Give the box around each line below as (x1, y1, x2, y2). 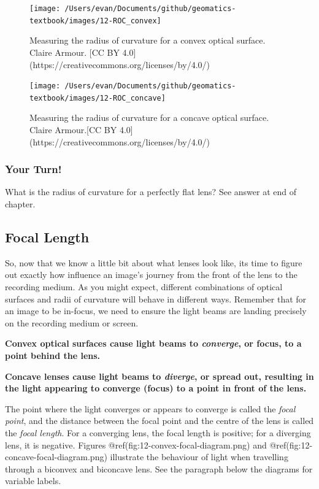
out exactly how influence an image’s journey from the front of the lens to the (5, 268, 298, 281)
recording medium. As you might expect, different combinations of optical (5, 280, 283, 293)
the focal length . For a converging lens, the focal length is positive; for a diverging (5, 426, 311, 439)
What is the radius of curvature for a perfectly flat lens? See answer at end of (5, 185, 296, 198)
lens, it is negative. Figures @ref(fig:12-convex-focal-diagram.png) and (5, 438, 267, 451)
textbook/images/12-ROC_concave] (29, 93, 166, 102)
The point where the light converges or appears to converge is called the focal (5, 402, 296, 415)
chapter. (5, 198, 36, 210)
